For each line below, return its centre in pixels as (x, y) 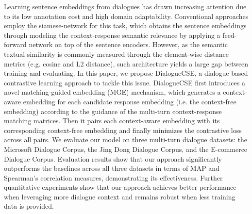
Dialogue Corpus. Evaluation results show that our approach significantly (113, 158)
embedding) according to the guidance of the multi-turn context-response (113, 111)
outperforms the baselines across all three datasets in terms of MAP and (112, 168)
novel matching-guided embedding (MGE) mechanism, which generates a (112, 92)
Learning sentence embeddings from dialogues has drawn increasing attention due (125, 6)
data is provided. (29, 206)
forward (15, 44)
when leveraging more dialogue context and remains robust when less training (120, 196)
